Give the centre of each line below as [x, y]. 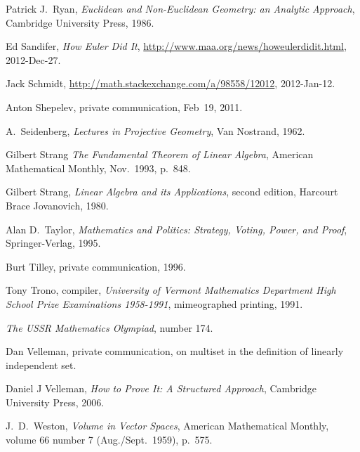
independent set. [41, 364]
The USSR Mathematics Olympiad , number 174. [109, 327]
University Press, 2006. [55, 402]
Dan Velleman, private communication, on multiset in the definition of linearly [175, 351]
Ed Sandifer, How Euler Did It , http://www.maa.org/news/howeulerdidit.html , [176, 46]
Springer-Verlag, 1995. [53, 243]
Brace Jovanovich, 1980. [57, 205]
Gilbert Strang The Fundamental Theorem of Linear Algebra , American [160, 154]
